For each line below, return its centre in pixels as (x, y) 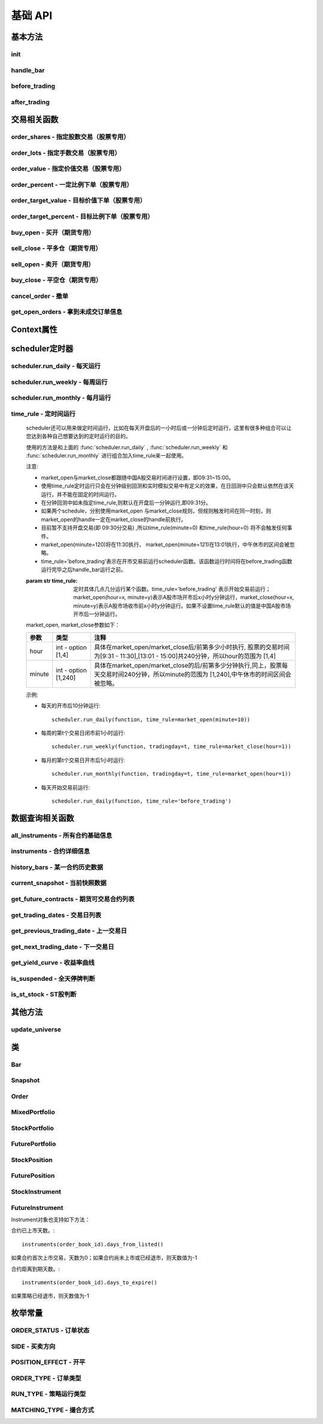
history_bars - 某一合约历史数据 (57, 867)
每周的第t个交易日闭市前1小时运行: (83, 733)
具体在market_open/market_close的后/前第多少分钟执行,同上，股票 (188, 665)
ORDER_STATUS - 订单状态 (50, 1331)
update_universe (36, 1029)
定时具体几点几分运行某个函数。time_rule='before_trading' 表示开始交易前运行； (172, 588)
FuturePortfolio (33, 1144)
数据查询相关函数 (42, 818)
